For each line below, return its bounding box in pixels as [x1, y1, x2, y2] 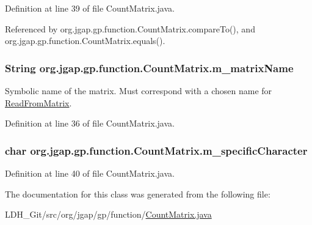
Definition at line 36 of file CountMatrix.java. [5, 117, 175, 130]
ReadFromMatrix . [5, 96, 72, 109]
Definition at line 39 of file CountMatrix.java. [5, 2, 175, 14]
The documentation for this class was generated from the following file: [5, 187, 270, 200]
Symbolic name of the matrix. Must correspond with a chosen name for [5, 84, 272, 97]
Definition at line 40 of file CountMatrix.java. [5, 167, 175, 179]
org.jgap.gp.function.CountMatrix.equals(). [5, 34, 165, 47]
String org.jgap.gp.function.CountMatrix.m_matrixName [5, 60, 294, 75]
